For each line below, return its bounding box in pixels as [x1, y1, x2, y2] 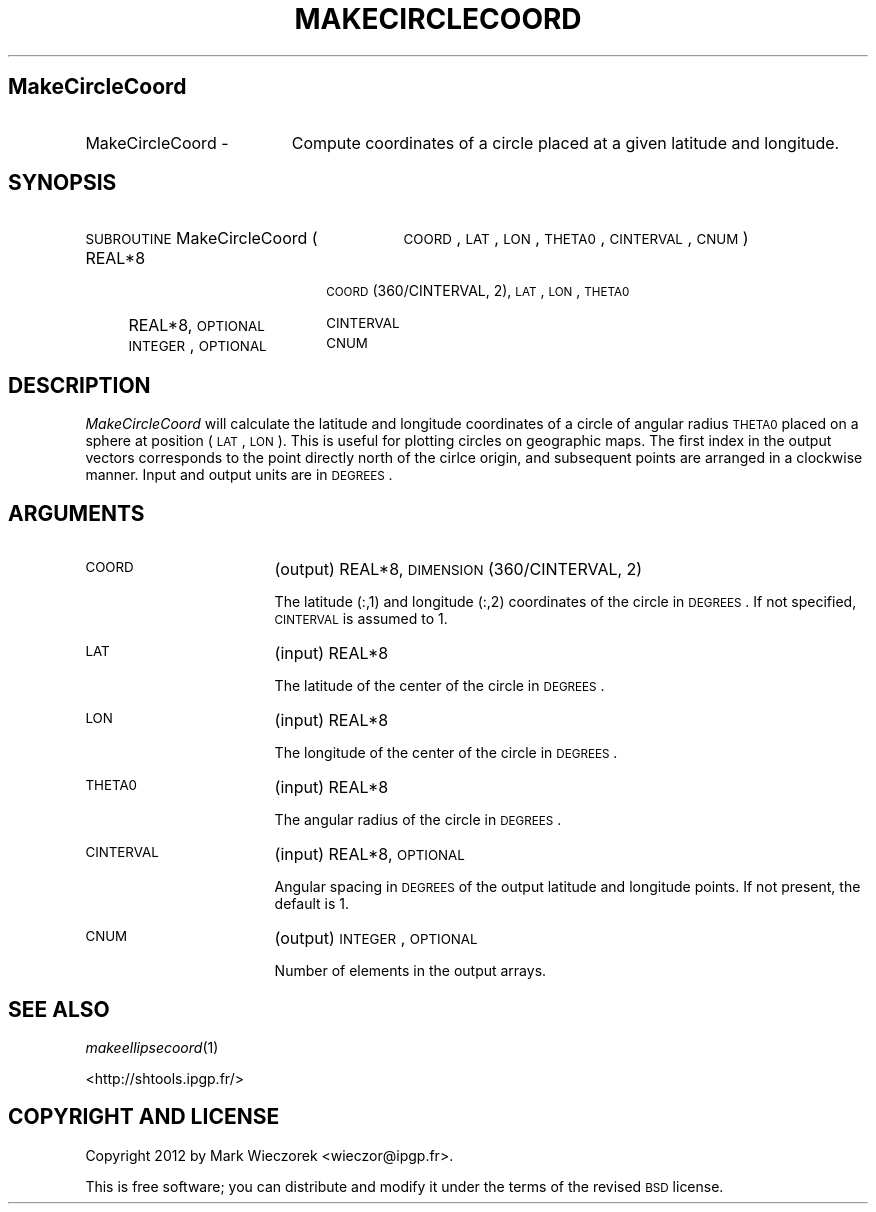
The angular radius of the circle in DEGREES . [274, 811, 562, 829]
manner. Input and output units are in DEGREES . [85, 466, 393, 484]
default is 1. [274, 895, 349, 913]
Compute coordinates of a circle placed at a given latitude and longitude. [291, 132, 840, 153]
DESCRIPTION [8, 372, 151, 398]
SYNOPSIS [8, 170, 117, 196]
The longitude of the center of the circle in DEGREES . [274, 744, 618, 762]
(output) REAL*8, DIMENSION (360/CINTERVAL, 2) [274, 559, 643, 580]
